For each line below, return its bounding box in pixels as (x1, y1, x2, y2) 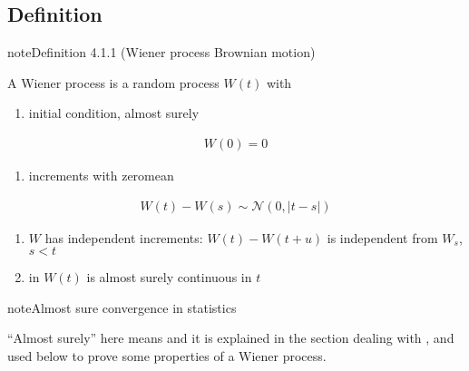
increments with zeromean (28, 166, 174, 185)
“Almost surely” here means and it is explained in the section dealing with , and (7, 328, 454, 347)
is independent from (327, 228, 438, 247)
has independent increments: (44, 228, 203, 247)
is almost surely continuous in (86, 268, 252, 287)
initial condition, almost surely (28, 103, 200, 122)
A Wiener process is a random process (7, 73, 220, 92)
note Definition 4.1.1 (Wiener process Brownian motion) (7, 43, 316, 62)
